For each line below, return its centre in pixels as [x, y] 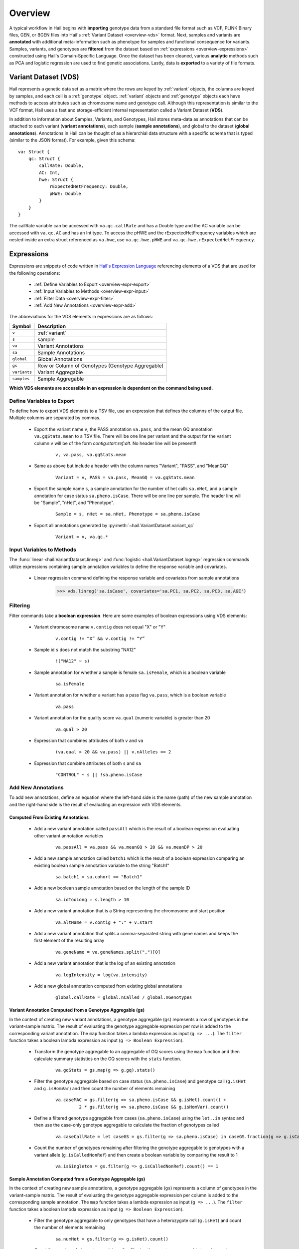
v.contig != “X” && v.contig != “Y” [100, 638]
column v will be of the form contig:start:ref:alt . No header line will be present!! [115, 443]
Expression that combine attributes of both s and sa [88, 763]
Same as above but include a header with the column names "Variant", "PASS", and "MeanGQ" [131, 466]
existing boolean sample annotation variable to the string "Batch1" [102, 865]
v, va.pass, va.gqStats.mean [91, 454]
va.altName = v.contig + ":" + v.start [104, 922]
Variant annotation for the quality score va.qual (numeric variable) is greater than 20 [122, 718]
